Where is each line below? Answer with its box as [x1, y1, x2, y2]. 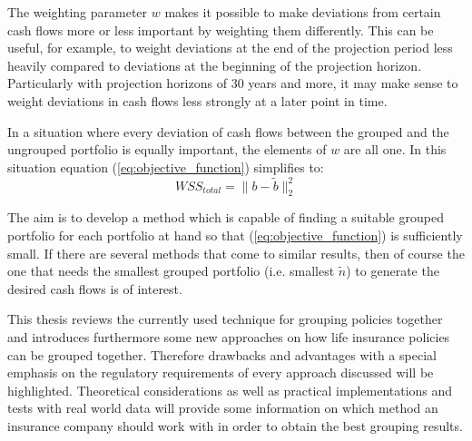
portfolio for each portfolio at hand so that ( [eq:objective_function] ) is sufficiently [7, 225, 463, 244]
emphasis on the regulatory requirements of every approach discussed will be [7, 363, 434, 382]
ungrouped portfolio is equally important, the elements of [7, 140, 327, 159]
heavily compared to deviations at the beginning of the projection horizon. [7, 55, 422, 74]
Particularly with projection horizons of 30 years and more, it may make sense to [7, 73, 458, 93]
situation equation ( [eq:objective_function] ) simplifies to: [7, 157, 324, 176]
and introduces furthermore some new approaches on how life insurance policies [7, 327, 450, 346]
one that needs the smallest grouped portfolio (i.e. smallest [7, 261, 335, 280]
